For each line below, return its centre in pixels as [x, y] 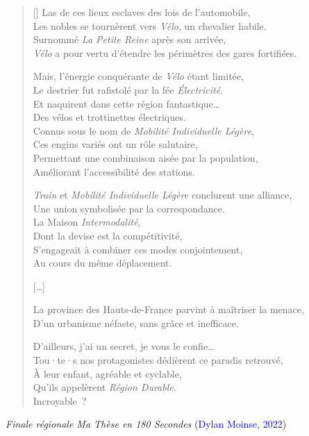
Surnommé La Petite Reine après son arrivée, [130, 39]
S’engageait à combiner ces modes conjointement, [138, 249]
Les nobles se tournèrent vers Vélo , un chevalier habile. [150, 25]
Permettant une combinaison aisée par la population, [145, 157]
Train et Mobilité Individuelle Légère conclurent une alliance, [162, 195]
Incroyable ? [60, 400]
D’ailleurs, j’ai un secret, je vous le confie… [124, 346]
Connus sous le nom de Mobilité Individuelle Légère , [143, 130]
